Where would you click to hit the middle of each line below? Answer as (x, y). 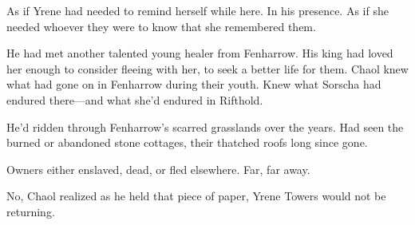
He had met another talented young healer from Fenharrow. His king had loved (200, 53)
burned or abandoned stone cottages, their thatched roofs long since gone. (187, 142)
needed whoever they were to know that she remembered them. (161, 26)
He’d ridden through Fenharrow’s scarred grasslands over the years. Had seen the (205, 126)
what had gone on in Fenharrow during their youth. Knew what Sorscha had (194, 84)
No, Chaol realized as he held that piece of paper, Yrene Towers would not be (196, 196)
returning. (31, 211)
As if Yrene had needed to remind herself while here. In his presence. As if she (198, 10)
